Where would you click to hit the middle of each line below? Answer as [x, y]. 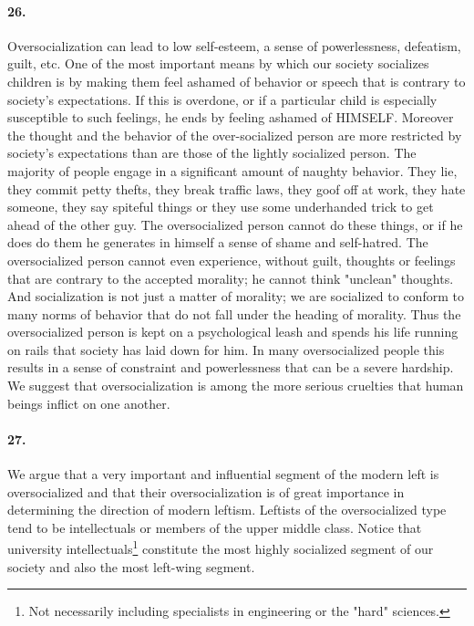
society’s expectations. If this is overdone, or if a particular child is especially [222, 99]
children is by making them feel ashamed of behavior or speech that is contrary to [237, 81]
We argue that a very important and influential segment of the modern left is [223, 474]
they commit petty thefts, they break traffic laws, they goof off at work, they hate [237, 188]
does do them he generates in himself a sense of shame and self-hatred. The [218, 242]
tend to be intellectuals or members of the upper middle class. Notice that [215, 527]
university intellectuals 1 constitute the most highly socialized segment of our [221, 548]
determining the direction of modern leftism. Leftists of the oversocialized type [227, 510]
